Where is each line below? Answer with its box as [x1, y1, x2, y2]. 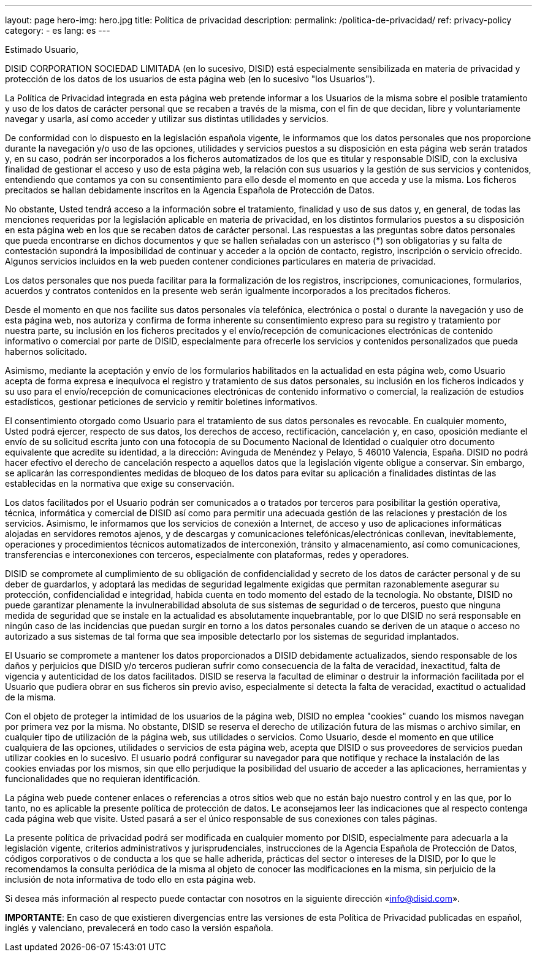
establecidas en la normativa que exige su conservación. [5, 478, 235, 489]
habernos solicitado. [5, 346, 87, 357]
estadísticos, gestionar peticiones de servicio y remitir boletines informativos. [5, 397, 318, 407]
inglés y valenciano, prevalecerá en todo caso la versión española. [5, 923, 273, 933]
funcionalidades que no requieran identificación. [5, 773, 200, 784]
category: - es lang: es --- [5, 25, 110, 36]
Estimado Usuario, [5, 44, 78, 55]
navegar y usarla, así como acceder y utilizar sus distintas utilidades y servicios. [5, 114, 329, 124]
